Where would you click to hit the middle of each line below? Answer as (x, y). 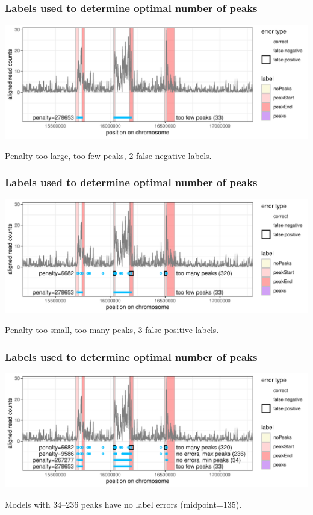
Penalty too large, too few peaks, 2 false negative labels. (108, 155)
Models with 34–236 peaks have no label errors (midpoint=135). (123, 504)
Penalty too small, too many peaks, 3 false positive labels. (112, 330)
